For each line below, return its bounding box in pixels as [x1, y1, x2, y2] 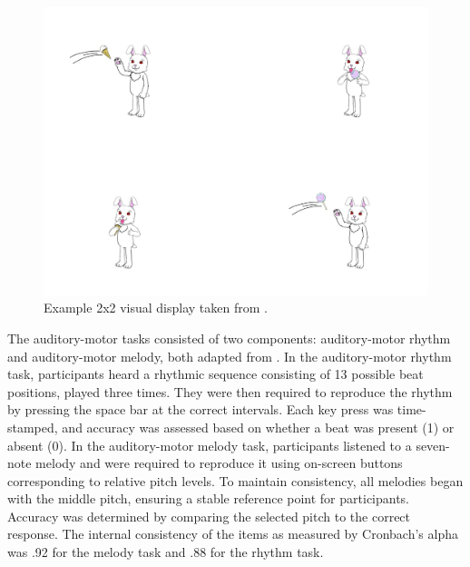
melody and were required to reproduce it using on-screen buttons [35, 453, 403, 472]
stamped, [7, 417, 58, 436]
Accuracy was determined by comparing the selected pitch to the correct [7, 506, 411, 525]
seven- [416, 435, 450, 454]
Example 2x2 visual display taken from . [44, 298, 268, 317]
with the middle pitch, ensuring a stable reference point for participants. [7, 489, 410, 508]
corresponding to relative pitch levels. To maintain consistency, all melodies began [7, 471, 464, 490]
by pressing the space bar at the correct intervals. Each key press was [7, 400, 394, 419]
